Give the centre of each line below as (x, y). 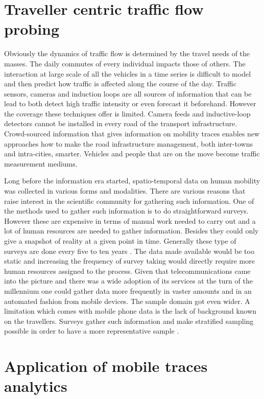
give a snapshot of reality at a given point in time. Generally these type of (120, 241)
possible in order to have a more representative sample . (92, 331)
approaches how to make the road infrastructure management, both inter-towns (128, 143)
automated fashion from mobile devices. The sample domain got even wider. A (127, 301)
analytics (36, 386)
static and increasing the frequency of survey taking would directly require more (129, 261)
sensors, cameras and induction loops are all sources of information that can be (128, 93)
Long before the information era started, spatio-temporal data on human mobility (132, 181)
